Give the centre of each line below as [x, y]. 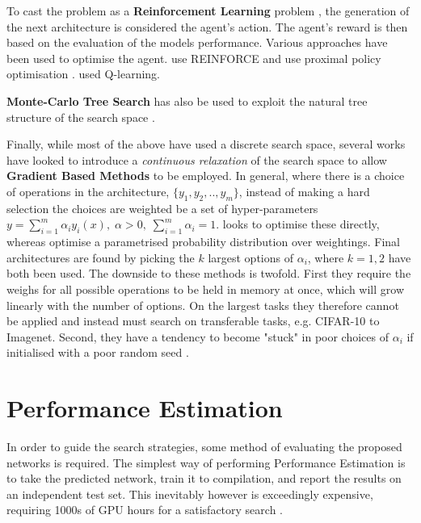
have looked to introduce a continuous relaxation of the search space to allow [197, 159]
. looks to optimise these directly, [298, 224]
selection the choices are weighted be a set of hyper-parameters [162, 208]
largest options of [250, 257]
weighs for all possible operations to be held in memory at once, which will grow [205, 289]
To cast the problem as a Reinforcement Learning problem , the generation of [208, 10]
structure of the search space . [81, 117]
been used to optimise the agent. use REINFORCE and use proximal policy [194, 58]
